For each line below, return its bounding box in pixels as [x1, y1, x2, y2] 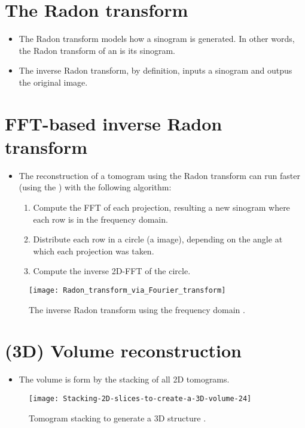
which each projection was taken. [33, 244, 154, 257]
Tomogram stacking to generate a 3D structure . [29, 411, 206, 424]
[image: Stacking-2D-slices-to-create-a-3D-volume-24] [29, 394, 252, 403]
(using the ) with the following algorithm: [19, 181, 172, 193]
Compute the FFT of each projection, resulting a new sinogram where [33, 201, 290, 213]
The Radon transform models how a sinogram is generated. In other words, [19, 32, 295, 45]
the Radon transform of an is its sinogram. [19, 44, 175, 56]
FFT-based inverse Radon [5, 111, 222, 135]
